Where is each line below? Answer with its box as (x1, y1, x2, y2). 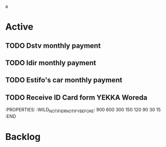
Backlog (5, 131, 41, 143)
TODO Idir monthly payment (5, 58, 97, 67)
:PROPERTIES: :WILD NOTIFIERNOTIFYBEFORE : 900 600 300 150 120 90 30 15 (5, 107, 161, 114)
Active (5, 21, 34, 33)
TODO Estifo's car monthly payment (5, 76, 123, 84)
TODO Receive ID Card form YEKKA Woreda (5, 93, 148, 102)
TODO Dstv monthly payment (5, 41, 101, 50)
